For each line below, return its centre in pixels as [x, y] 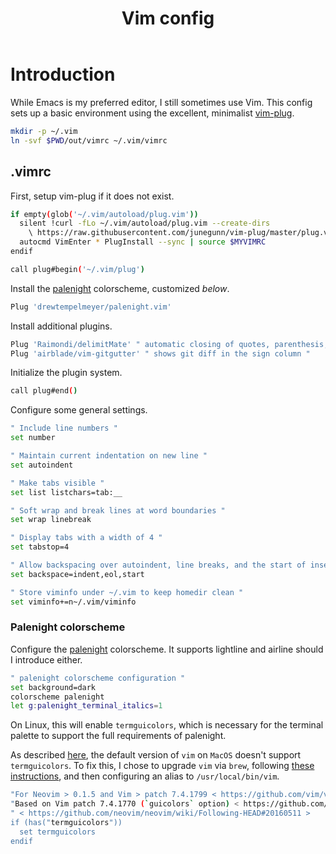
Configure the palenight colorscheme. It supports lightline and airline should [167, 649]
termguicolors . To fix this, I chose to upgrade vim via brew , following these [162, 766]
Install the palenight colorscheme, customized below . [120, 288]
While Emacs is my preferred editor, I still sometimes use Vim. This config [161, 102]
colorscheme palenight [57, 697]
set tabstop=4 [40, 547]
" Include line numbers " [64, 428]
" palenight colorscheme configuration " [98, 678]
